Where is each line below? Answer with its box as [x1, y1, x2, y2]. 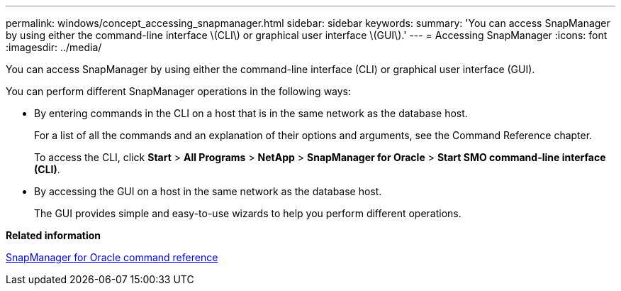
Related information [6, 229, 101, 241]
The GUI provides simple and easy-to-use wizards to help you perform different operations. [34, 207, 461, 219]
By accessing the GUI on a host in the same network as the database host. [34, 185, 382, 197]
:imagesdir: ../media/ [6, 41, 102, 53]
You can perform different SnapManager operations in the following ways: [6, 85, 352, 97]
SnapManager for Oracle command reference [6, 251, 218, 263]
